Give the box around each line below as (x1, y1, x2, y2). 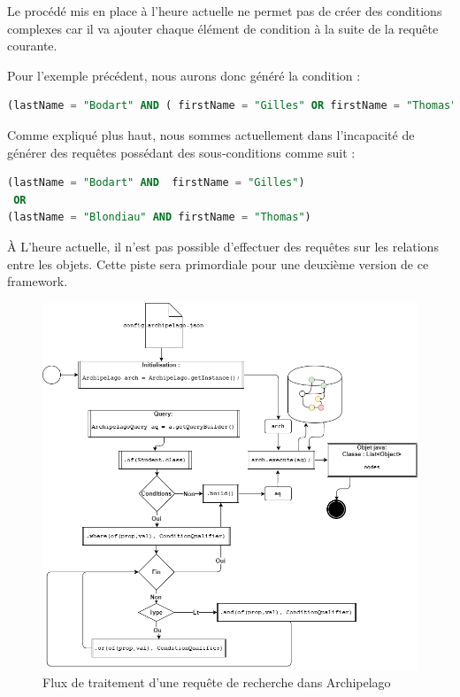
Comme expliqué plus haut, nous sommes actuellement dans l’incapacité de (7, 125, 415, 143)
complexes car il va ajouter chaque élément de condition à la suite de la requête (7, 19, 439, 37)
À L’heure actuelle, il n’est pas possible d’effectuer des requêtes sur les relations (7, 236, 439, 255)
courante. (7, 36, 57, 55)
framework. (7, 272, 68, 290)
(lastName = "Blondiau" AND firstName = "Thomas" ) (7, 211, 311, 224)
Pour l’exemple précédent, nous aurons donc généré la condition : (7, 66, 361, 84)
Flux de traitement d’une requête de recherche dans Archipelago (42, 673, 391, 692)
